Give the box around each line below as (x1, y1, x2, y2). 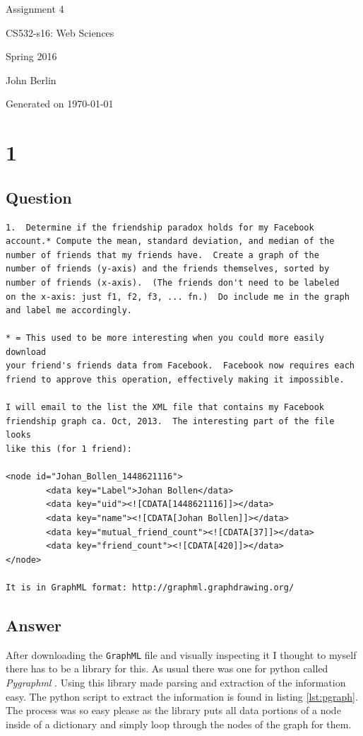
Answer (6, 614, 62, 636)
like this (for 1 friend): (6, 444, 132, 455)
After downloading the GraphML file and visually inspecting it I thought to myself (6, 647, 357, 662)
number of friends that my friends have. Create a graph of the (6, 250, 319, 260)
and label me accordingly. (6, 305, 132, 316)
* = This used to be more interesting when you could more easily (6, 333, 325, 344)
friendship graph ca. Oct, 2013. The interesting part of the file (6, 416, 335, 426)
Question (6, 186, 72, 208)
